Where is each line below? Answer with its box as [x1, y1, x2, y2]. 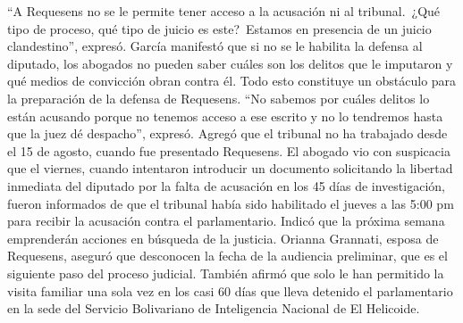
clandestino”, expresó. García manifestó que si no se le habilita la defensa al [7, 37, 423, 55]
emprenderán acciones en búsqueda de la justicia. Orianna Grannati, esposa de [7, 228, 439, 247]
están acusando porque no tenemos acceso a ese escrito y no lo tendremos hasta [7, 106, 443, 125]
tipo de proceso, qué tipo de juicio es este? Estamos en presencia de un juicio [7, 19, 432, 37]
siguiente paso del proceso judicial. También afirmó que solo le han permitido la [7, 263, 444, 282]
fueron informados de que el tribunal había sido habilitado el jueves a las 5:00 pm [7, 194, 454, 212]
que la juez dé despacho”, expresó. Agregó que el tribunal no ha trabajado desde [7, 124, 448, 143]
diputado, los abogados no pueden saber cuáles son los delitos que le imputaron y [7, 54, 453, 72]
